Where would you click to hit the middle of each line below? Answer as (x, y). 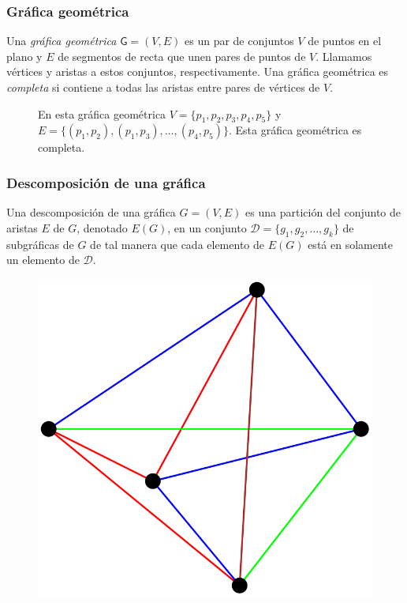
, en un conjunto (207, 227)
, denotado (102, 227)
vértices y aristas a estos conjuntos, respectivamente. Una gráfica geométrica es (198, 72)
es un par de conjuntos (239, 41)
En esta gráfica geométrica (102, 113)
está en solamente (350, 244)
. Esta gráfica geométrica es (295, 130)
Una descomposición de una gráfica (91, 212)
